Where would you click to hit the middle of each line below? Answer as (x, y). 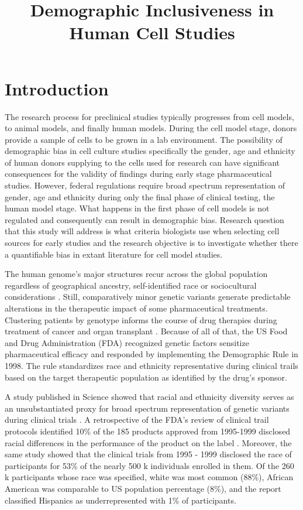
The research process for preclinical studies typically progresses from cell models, (149, 116)
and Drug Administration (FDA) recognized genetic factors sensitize (127, 342)
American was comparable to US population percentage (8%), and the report (143, 488)
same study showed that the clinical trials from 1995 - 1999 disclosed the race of (148, 454)
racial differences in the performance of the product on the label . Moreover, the (148, 442)
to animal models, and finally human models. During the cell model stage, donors (151, 128)
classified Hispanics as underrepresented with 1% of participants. (120, 500)
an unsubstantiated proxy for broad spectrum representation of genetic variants (147, 408)
